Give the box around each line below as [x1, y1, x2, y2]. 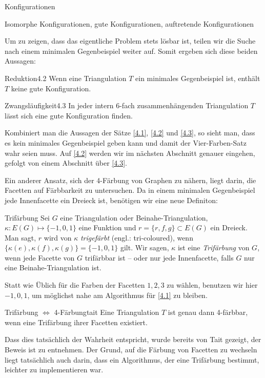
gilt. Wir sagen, [120, 242, 169, 253]
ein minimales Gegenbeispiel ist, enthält [135, 72, 260, 83]
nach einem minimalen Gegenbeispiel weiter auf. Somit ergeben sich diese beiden [5, 45, 258, 56]
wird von [44, 232, 72, 243]
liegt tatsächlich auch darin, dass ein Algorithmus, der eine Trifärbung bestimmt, [5, 354, 259, 365]
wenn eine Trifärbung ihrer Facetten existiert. [5, 316, 148, 327]
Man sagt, [5, 232, 36, 243]
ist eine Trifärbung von [177, 242, 250, 253]
